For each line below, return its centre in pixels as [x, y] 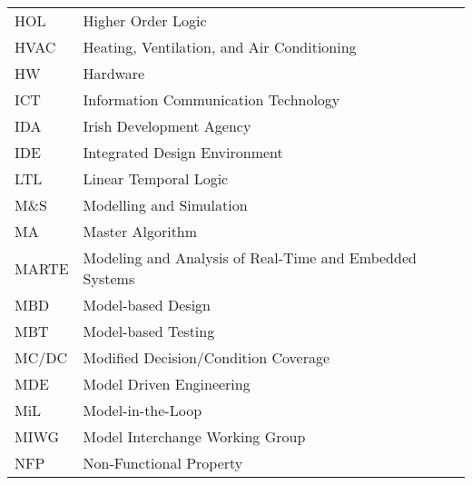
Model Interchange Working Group [194, 436]
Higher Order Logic [145, 20]
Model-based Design [147, 305]
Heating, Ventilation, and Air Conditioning [220, 47]
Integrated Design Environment [183, 152]
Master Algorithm [140, 231]
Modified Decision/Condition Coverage [206, 357]
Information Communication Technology [211, 99]
